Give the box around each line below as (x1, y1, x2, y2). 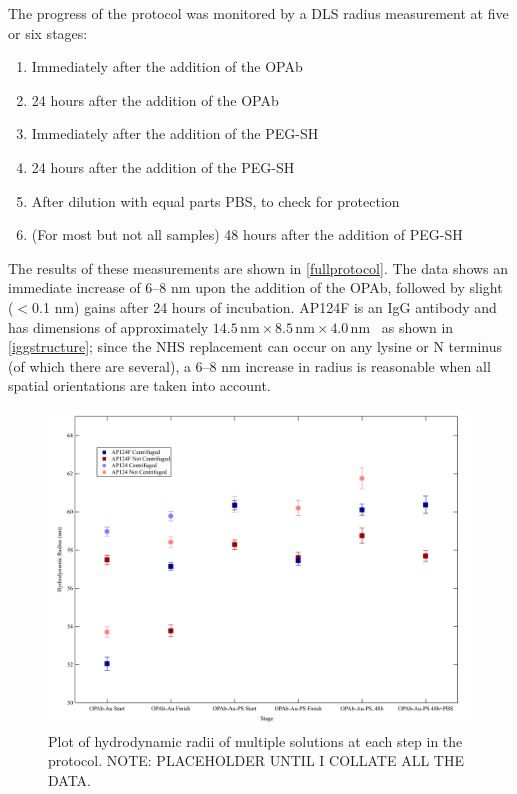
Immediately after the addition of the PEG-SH (31, 123, 319, 144)
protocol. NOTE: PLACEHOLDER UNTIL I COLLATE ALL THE (48, 750, 464, 771)
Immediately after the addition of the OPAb (31, 56, 303, 77)
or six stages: (8, 22, 88, 43)
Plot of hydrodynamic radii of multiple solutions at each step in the (48, 730, 463, 751)
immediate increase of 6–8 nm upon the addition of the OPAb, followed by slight (8, 277, 503, 298)
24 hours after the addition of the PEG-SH (31, 156, 295, 177)
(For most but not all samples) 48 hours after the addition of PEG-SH (31, 224, 463, 245)
